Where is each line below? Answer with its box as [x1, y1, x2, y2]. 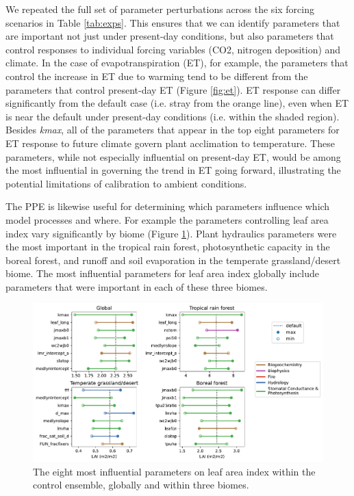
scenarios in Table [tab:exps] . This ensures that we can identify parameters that [5, 15, 340, 29]
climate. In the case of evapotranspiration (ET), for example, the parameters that [5, 55, 349, 70]
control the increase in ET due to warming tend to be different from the [5, 68, 308, 83]
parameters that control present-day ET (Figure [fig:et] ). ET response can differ [5, 82, 341, 96]
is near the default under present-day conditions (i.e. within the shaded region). [5, 109, 340, 123]
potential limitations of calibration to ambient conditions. [5, 176, 247, 190]
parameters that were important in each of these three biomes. [5, 279, 268, 293]
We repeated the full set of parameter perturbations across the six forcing [5, 2, 314, 16]
